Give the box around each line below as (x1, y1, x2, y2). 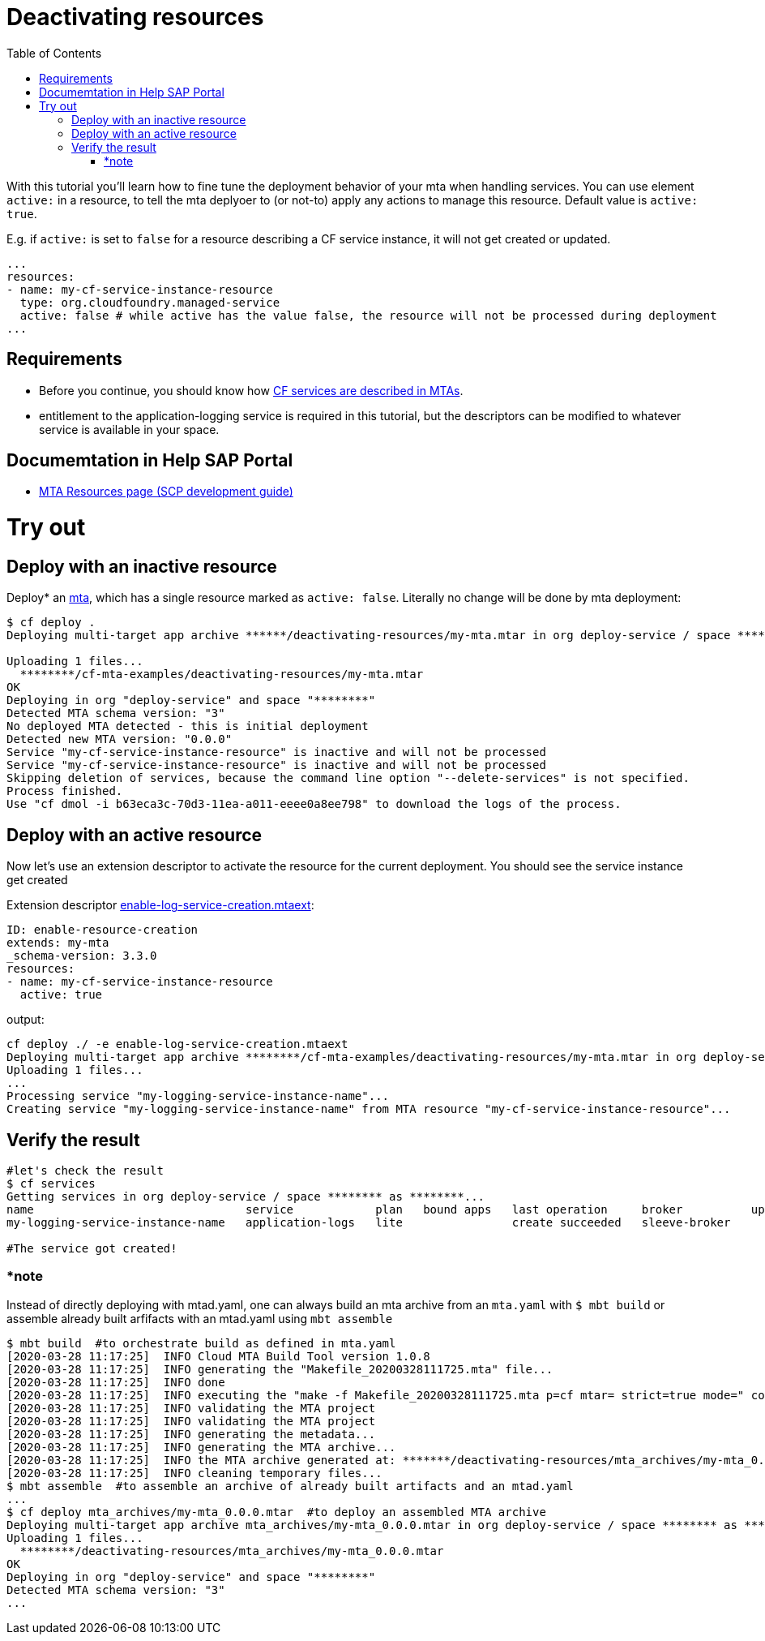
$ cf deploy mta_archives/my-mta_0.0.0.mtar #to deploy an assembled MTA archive (6, 1505, 546, 1519)
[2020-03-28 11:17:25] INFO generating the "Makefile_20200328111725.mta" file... (6, 1362, 553, 1376)
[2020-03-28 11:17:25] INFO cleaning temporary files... (6, 1466, 382, 1480)
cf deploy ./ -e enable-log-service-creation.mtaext (6, 1037, 348, 1051)
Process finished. (6, 784, 123, 798)
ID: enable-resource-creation (6, 923, 199, 937)
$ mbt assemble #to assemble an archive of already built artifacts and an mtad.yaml (6, 1479, 574, 1493)
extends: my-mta (6, 936, 109, 950)
